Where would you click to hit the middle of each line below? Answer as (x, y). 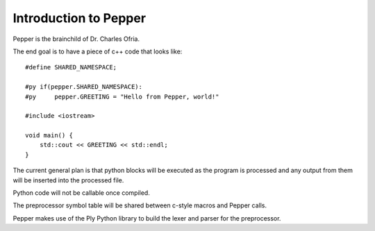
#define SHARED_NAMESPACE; (71, 67)
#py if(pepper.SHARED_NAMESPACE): (84, 87)
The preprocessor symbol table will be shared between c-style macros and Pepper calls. (140, 205)
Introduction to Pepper (79, 18)
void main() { (49, 136)
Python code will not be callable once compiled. (82, 193)
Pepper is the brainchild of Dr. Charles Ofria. (76, 39)
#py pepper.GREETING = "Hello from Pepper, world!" (122, 96)
